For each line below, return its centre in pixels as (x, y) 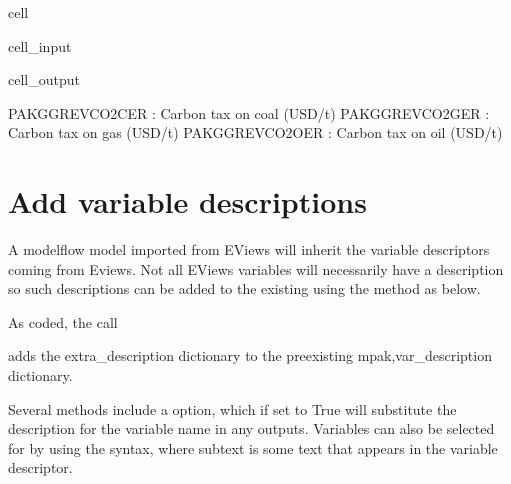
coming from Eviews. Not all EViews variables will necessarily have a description (256, 268)
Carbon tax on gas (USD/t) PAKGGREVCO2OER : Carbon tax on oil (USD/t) (255, 132)
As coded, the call (63, 321)
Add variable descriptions (187, 201)
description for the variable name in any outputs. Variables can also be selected (251, 428)
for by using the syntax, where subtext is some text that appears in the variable (253, 447)
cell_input (40, 45)
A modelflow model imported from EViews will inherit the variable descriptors (249, 249)
